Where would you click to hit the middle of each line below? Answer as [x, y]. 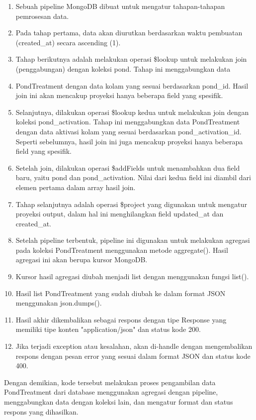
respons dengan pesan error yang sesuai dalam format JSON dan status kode [133, 356]
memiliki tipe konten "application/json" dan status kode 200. [108, 329]
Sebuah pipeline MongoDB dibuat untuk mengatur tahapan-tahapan [120, 6]
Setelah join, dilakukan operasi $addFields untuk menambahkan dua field [128, 167]
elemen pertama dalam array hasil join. [76, 187]
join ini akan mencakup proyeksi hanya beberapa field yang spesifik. [119, 95]
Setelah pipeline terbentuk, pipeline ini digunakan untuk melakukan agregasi [133, 240]
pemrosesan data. [42, 16]
